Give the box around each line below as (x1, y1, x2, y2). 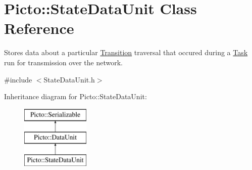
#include (4, 74, 32, 84)
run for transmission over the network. (4, 57, 123, 67)
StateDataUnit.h (43, 74, 95, 84)
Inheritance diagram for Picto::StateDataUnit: (4, 91, 147, 102)
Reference (4, 18, 74, 38)
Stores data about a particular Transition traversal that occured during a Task (4, 47, 248, 58)
